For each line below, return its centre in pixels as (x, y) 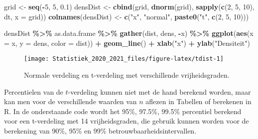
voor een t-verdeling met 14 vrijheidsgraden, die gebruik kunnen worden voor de (127, 121)
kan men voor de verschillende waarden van (70, 101)
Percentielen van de (34, 91)
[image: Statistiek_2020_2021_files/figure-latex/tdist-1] (124, 59)
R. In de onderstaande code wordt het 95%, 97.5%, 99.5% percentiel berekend (123, 111)
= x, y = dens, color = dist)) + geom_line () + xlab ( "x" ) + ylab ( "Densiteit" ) (127, 43)
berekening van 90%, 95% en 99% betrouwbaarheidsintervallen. (100, 131)
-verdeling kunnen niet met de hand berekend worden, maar (159, 91)
